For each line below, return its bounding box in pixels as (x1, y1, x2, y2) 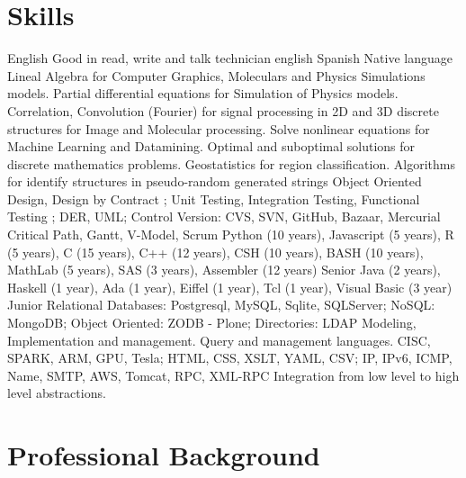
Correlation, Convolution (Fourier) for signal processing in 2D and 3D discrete (7, 101, 439, 120)
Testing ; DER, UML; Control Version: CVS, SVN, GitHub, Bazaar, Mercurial (7, 207, 441, 226)
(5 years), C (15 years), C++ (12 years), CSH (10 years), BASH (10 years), (7, 242, 424, 261)
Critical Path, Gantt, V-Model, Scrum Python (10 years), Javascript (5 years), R (7, 225, 454, 244)
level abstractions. (7, 383, 106, 402)
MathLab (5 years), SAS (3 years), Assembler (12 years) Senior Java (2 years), (7, 260, 441, 279)
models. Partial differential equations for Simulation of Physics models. (7, 84, 399, 103)
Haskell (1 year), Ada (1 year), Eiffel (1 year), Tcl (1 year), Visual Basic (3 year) (7, 277, 453, 296)
